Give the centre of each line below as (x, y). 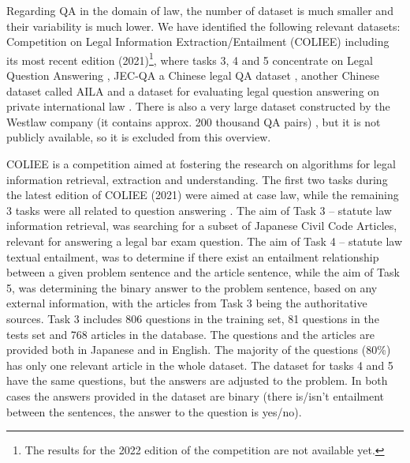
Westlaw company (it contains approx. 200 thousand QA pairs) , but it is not (194, 121)
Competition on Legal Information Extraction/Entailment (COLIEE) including (198, 41)
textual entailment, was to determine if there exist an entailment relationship (193, 256)
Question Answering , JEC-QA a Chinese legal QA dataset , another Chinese (193, 75)
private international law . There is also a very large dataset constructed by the (198, 106)
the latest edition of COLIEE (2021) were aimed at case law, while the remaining (203, 195)
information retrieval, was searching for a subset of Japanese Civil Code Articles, (202, 226)
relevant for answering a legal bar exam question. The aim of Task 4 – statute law (205, 241)
